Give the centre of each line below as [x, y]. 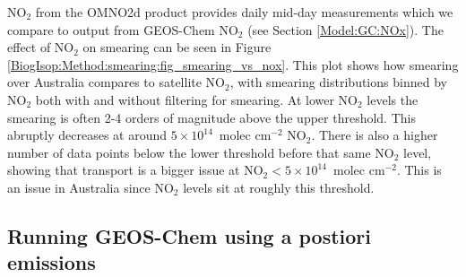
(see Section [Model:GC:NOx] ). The [345, 29]
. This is [419, 170]
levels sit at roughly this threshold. [279, 187]
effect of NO [41, 47]
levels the [393, 99]
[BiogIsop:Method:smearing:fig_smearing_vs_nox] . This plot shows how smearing [233, 64]
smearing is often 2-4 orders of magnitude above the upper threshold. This [211, 117]
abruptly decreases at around [87, 135]
